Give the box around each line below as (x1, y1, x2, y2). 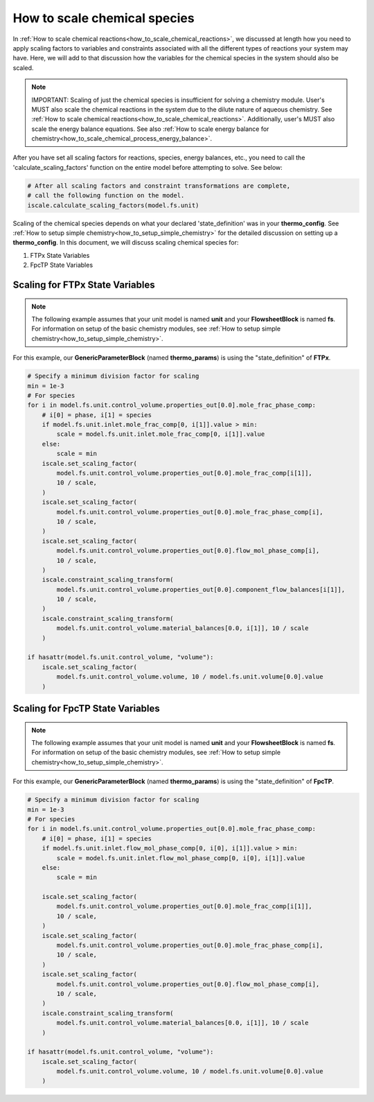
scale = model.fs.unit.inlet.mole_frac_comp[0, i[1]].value (56, 430, 265, 438)
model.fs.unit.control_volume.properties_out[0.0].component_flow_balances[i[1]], (56, 586, 346, 593)
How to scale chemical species (12, 10, 195, 26)
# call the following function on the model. (27, 191, 185, 200)
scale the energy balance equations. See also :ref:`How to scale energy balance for (31, 125, 269, 133)
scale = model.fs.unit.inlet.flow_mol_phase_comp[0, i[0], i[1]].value (56, 854, 305, 862)
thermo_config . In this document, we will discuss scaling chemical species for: (12, 238, 239, 247)
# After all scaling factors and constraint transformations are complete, (27, 182, 291, 190)
